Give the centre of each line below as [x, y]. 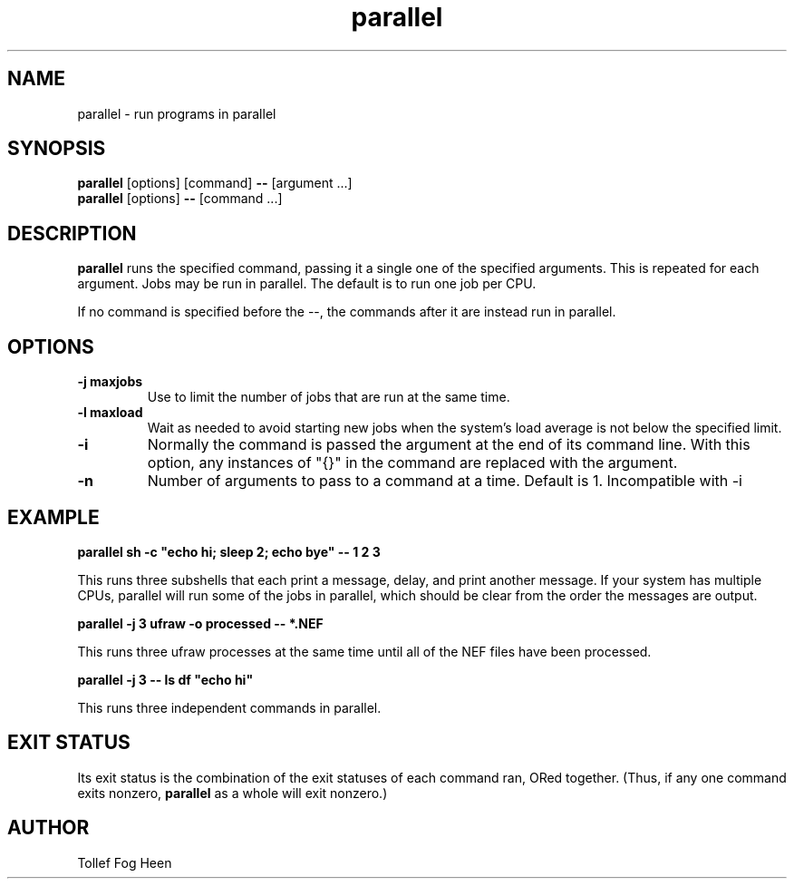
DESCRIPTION [72, 233]
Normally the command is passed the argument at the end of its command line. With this [449, 445]
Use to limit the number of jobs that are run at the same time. [329, 397]
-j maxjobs [110, 382]
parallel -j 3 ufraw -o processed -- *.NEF [200, 623]
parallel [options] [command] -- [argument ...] [215, 183]
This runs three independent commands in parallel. [229, 707]
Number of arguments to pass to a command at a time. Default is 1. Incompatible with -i [445, 481]
